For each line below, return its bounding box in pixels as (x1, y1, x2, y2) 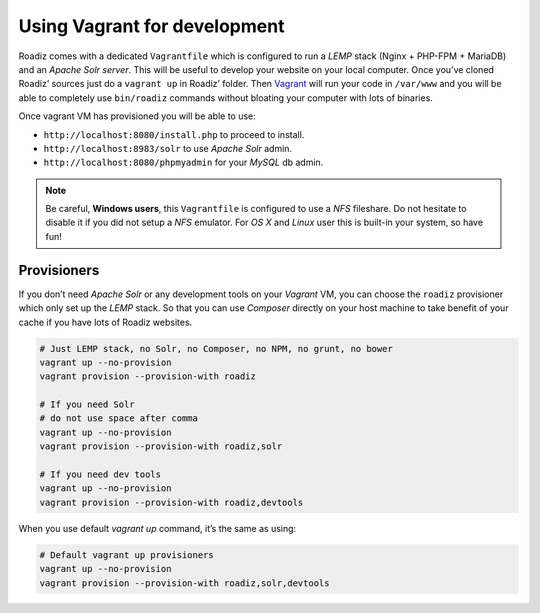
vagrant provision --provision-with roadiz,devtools (39, 496, 304, 508)
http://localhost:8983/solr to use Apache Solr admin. (43, 142, 293, 154)
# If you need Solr (39, 399, 135, 410)
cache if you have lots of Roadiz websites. (18, 316, 193, 328)
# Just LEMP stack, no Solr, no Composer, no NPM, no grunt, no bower (39, 343, 394, 354)
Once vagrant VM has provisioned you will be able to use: (18, 110, 257, 122)
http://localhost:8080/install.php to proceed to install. (43, 128, 305, 140)
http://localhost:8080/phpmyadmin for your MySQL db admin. (43, 156, 324, 169)
